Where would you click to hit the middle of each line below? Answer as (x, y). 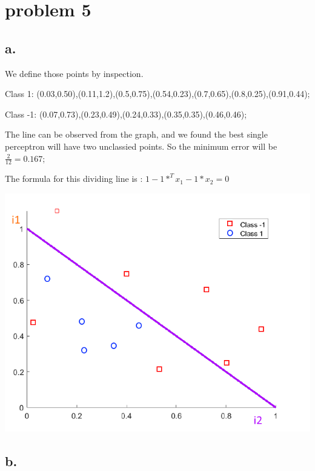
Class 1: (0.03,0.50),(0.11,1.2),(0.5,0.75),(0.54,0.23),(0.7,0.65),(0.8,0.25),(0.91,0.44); (157, 94)
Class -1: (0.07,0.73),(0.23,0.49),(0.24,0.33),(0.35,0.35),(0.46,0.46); (126, 114)
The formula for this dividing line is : (74, 179)
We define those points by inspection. (74, 73)
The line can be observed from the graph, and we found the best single (136, 134)
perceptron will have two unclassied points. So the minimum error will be (141, 146)
